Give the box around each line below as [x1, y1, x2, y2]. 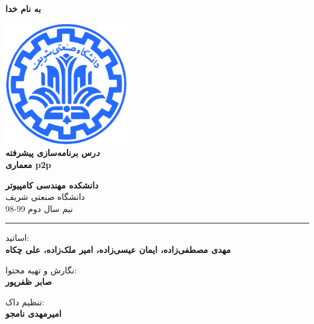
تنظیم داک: [5, 295, 45, 308]
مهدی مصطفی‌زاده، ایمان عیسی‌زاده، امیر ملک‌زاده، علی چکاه [5, 243, 231, 255]
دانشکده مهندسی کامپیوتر [5, 178, 99, 191]
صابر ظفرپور [5, 275, 52, 288]
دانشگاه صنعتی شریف [5, 190, 85, 203]
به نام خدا [5, 2, 41, 14]
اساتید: [5, 231, 30, 244]
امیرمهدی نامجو [5, 307, 61, 320]
